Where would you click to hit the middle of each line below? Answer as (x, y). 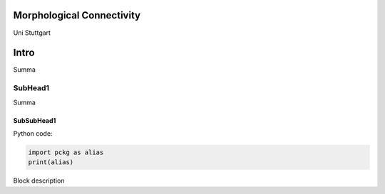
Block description (39, 180)
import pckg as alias (66, 152)
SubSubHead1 (35, 120)
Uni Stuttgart (32, 33)
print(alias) (51, 162)
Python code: (33, 133)
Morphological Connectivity (77, 15)
